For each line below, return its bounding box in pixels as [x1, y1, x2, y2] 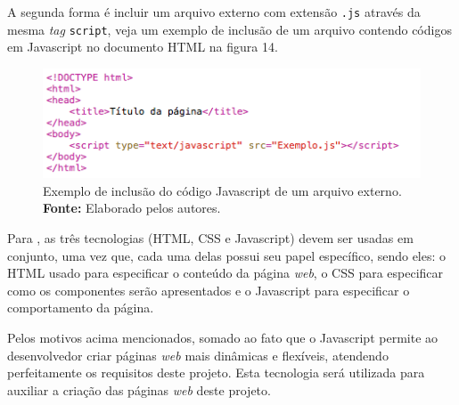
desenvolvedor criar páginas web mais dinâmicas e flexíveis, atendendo [7, 345, 389, 364]
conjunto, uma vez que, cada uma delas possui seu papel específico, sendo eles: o [7, 246, 447, 264]
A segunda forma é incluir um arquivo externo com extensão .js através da [7, 3, 421, 20]
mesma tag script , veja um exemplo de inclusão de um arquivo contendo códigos [7, 20, 452, 38]
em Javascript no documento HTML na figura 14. [7, 37, 278, 56]
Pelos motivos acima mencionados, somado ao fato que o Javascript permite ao [7, 328, 439, 347]
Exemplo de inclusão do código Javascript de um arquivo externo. [43, 181, 402, 199]
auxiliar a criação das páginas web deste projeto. [7, 380, 271, 399]
